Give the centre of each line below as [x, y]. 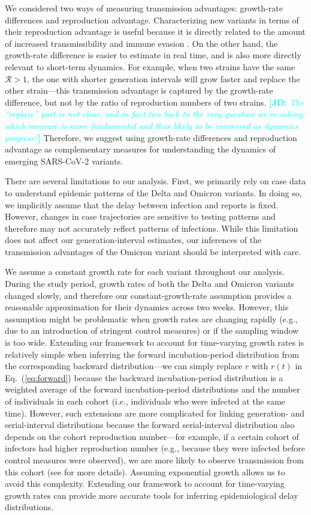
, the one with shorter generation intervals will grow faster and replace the [164, 78]
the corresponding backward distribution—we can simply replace [124, 366]
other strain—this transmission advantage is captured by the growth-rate [139, 90]
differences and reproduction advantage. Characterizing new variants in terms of [152, 20]
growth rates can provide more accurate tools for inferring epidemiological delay [152, 495]
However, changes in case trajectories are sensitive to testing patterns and [140, 216]
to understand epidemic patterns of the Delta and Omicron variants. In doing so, [153, 192]
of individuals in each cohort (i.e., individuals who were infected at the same [145, 401]
